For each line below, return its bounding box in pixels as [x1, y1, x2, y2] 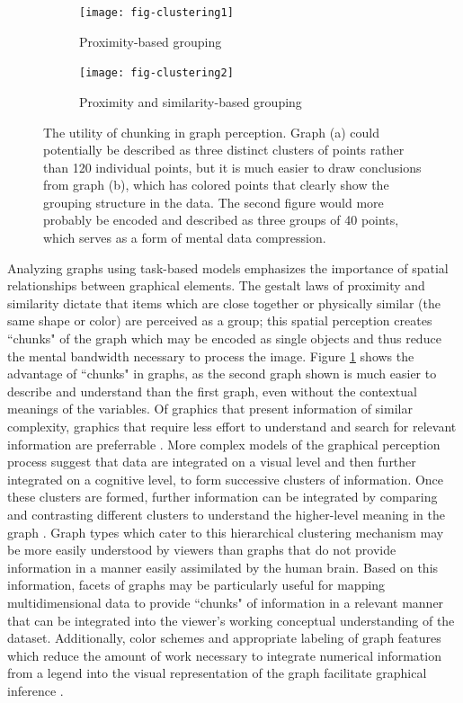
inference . [7, 681, 64, 699]
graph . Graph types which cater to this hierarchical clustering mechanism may [7, 522, 444, 541]
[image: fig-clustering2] [79, 67, 234, 80]
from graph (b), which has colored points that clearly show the [43, 175, 389, 194]
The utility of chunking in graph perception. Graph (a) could [43, 122, 380, 141]
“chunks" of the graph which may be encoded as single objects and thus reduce [7, 329, 441, 348]
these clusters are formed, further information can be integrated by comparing [7, 487, 438, 506]
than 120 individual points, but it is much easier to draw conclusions [43, 157, 422, 176]
